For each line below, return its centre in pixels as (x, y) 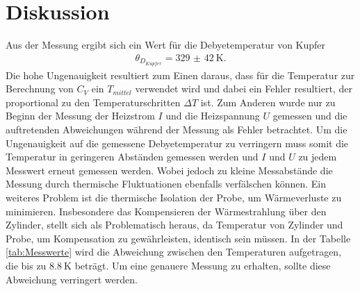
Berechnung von (40, 89)
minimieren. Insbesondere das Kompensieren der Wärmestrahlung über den (166, 211)
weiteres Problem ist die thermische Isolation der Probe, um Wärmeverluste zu (174, 197)
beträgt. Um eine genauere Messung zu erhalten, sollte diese (203, 265)
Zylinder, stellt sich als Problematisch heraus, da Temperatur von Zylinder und (174, 225)
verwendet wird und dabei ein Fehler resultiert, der (244, 89)
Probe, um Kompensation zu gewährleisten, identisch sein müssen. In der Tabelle (178, 238)
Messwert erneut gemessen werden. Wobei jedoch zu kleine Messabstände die (169, 170)
